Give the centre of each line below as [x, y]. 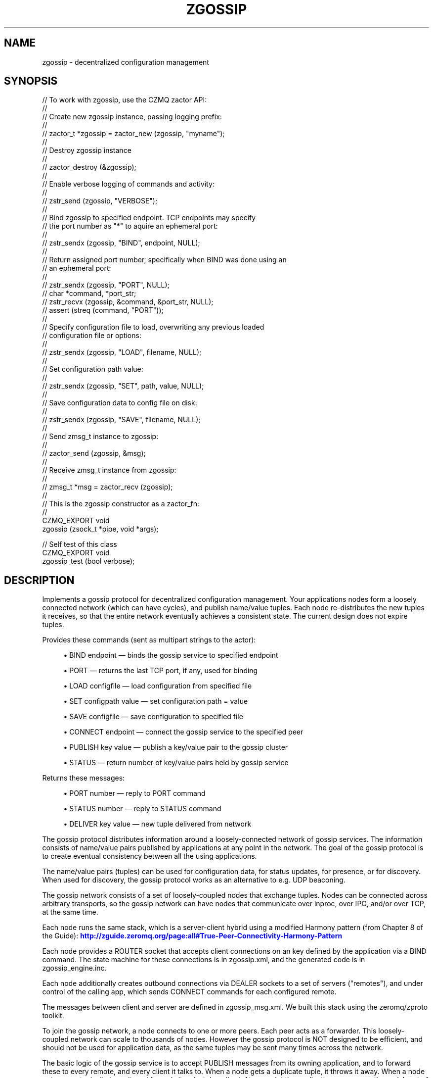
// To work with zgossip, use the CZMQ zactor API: [125, 100]
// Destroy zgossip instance [87, 150]
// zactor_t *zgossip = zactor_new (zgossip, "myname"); [133, 134]
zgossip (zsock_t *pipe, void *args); [100, 529]
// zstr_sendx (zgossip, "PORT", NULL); [106, 285]
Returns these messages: [84, 778]
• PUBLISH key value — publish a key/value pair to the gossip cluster [176, 747]
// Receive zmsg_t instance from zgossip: [109, 470]
